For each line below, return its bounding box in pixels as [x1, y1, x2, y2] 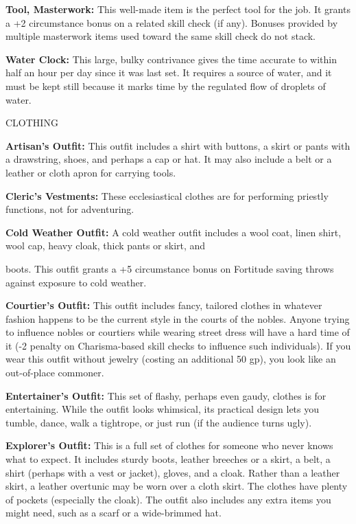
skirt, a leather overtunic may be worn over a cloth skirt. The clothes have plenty [5, 479, 348, 493]
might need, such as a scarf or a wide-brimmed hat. [5, 505, 222, 520]
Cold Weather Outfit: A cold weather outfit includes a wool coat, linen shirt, [5, 225, 342, 239]
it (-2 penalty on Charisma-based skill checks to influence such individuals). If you [5, 338, 351, 352]
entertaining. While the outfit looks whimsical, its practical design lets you [5, 402, 320, 416]
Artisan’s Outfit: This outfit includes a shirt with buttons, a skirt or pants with [5, 138, 351, 152]
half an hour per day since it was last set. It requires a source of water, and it [5, 65, 332, 80]
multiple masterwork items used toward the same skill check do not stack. [5, 29, 316, 43]
